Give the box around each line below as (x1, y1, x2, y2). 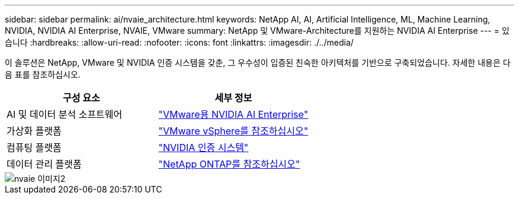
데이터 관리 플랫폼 (7, 158, 82, 170)
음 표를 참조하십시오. (5, 69, 81, 79)
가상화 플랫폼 (7, 125, 62, 137)
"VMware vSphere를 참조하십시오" (158, 125, 309, 137)
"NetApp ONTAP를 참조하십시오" (158, 158, 300, 170)
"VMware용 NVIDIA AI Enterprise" (158, 108, 309, 120)
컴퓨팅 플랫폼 (7, 142, 62, 153)
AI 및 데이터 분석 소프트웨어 (7, 108, 123, 120)
